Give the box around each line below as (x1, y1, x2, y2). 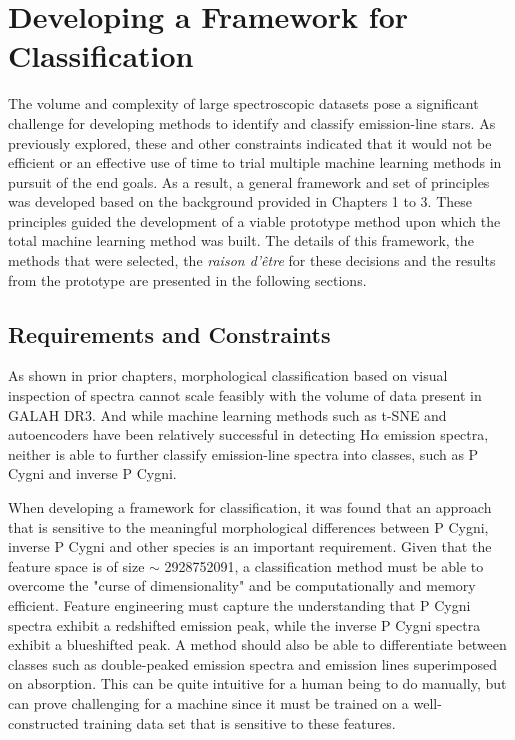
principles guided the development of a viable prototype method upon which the (8, 210, 501, 231)
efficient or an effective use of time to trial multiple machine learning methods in (8, 152, 502, 173)
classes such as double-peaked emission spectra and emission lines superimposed (8, 653, 498, 674)
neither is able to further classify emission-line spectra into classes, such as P (8, 443, 479, 464)
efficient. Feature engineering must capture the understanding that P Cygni (8, 594, 471, 615)
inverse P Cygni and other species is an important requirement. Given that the (8, 536, 492, 557)
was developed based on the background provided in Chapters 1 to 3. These (8, 191, 472, 212)
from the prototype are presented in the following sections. (8, 269, 367, 290)
